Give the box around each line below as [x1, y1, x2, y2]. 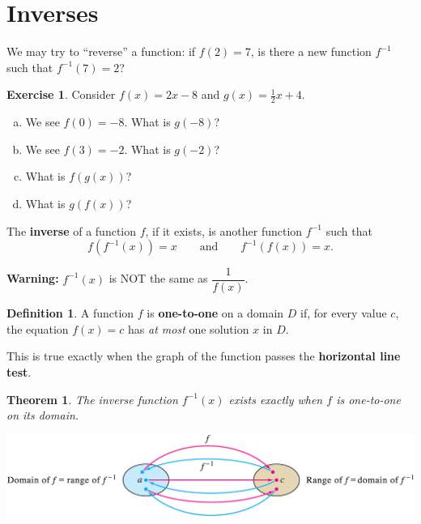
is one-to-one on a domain [147, 305, 284, 322]
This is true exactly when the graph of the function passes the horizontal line [6, 347, 401, 364]
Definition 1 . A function [6, 305, 134, 322]
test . [6, 363, 32, 380]
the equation [6, 320, 69, 337]
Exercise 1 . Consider [6, 86, 116, 103]
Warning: [6, 270, 59, 287]
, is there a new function [250, 43, 372, 60]
